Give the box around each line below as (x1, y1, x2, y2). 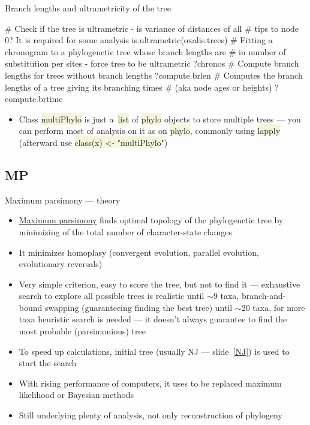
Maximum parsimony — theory (5, 193, 121, 206)
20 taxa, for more (241, 301, 305, 313)
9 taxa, (213, 289, 239, 302)
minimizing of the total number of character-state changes (19, 225, 233, 238)
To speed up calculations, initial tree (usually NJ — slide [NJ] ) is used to (19, 345, 290, 357)
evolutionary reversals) (19, 258, 103, 270)
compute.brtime (5, 92, 63, 105)
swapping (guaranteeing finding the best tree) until (44, 301, 233, 313)
